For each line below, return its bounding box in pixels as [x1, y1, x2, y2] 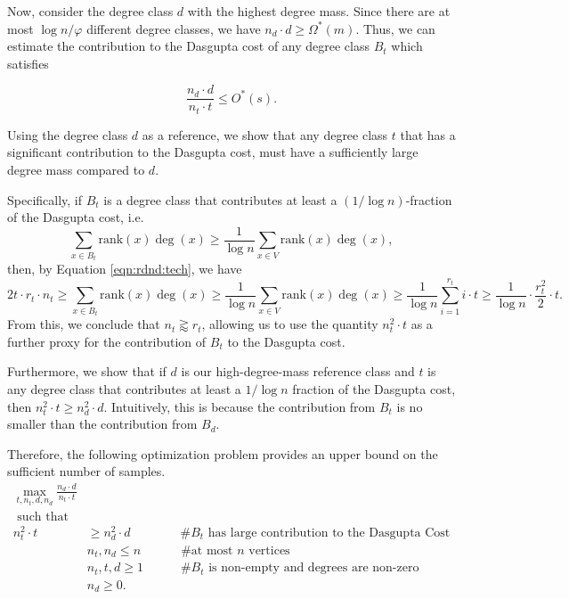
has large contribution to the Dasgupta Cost [207, 526, 451, 539]
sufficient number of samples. [7, 462, 166, 480]
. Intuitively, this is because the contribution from [103, 397, 376, 415]
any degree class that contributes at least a [7, 380, 241, 398]
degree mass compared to [7, 160, 145, 179]
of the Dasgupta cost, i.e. [7, 208, 144, 226]
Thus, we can [362, 19, 435, 37]
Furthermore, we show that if [7, 362, 167, 381]
